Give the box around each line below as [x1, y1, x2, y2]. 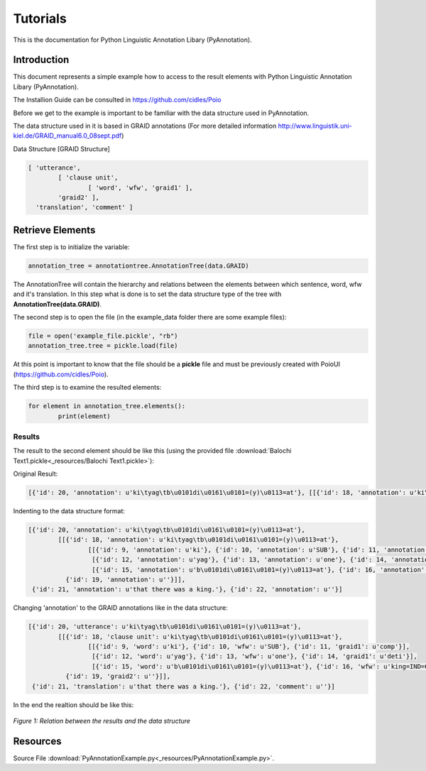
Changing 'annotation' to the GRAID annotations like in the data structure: [13, 603, 228, 612]
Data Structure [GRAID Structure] [13, 144, 110, 153]
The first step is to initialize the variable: [13, 242, 130, 251]
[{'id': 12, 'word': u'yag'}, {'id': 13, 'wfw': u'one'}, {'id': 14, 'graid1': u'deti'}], [91, 652, 418, 660]
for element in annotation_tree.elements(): [28, 402, 186, 410]
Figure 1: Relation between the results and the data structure [13, 717, 191, 725]
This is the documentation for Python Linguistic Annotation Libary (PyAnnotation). [13, 35, 252, 44]
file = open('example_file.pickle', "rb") [28, 332, 178, 340]
